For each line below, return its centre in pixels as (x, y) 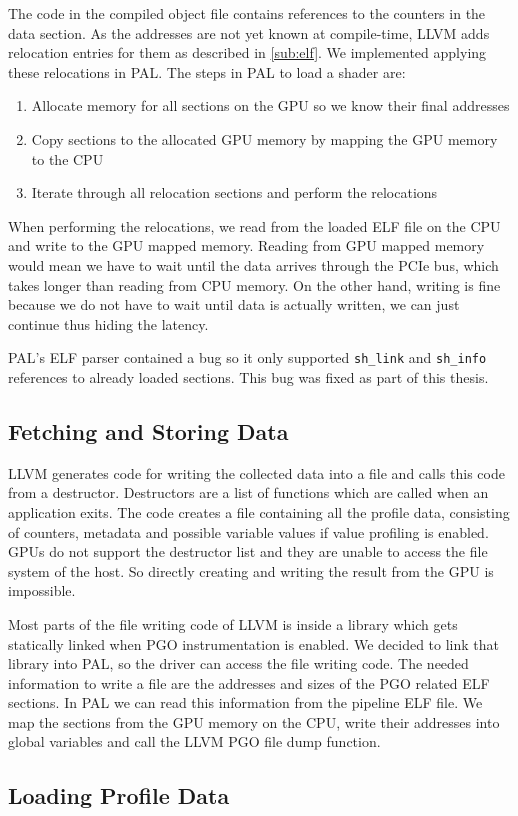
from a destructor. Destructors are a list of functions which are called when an (248, 492)
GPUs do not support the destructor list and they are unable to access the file (248, 551)
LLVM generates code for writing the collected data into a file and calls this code (256, 472)
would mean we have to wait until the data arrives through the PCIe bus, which (253, 264)
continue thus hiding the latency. (108, 323)
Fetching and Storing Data (148, 430)
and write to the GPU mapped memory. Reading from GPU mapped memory (246, 245)
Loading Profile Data (119, 795)
